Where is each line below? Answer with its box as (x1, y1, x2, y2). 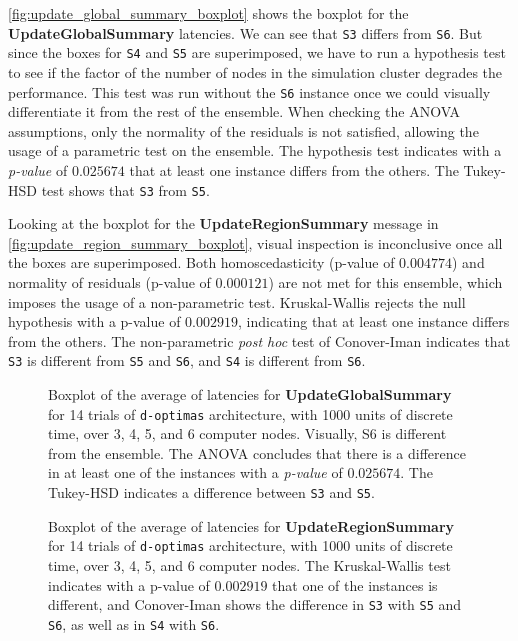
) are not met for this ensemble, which (268, 271, 503, 292)
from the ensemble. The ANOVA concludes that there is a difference (48, 442, 466, 463)
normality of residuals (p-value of (8, 271, 211, 292)
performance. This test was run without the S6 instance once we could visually (8, 81, 491, 102)
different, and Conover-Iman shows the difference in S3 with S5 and (48, 594, 462, 615)
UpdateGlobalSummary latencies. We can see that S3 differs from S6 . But (8, 22, 483, 43)
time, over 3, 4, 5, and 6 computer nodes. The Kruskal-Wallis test (48, 554, 451, 575)
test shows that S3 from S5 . (41, 179, 210, 200)
